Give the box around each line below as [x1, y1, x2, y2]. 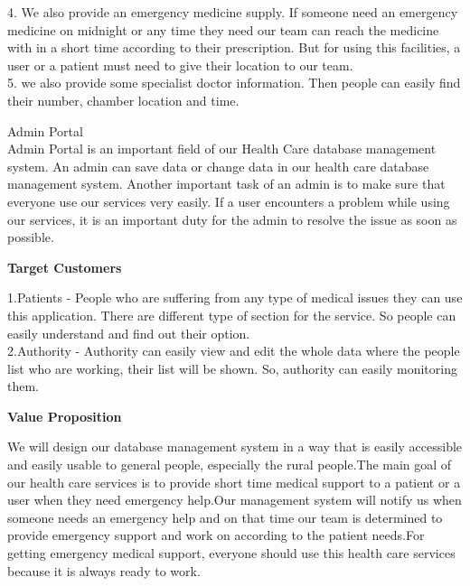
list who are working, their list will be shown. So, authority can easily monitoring [7, 358, 457, 377]
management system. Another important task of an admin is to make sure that [7, 174, 446, 193]
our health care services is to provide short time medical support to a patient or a [7, 472, 461, 491]
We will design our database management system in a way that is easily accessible [7, 437, 463, 456]
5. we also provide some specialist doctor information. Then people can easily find [7, 73, 461, 92]
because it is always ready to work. [7, 561, 201, 580]
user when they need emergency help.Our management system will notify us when [7, 490, 462, 509]
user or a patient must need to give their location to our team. [7, 55, 353, 74]
